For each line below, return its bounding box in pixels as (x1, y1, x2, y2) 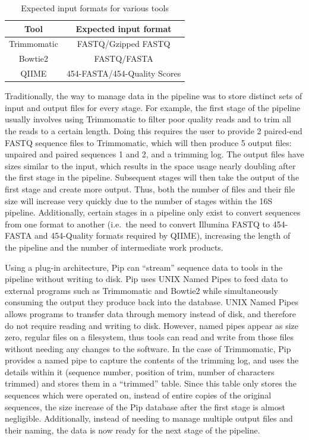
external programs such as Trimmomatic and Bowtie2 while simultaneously (5, 284, 278, 296)
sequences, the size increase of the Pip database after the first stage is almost (5, 400, 285, 413)
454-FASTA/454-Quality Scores (66, 67, 181, 80)
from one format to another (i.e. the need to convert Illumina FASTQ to (5, 217, 270, 230)
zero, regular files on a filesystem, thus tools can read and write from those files (5, 331, 294, 343)
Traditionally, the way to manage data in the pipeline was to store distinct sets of (5, 90, 302, 102)
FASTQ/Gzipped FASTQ (77, 37, 171, 50)
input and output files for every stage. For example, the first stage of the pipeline (5, 101, 301, 113)
